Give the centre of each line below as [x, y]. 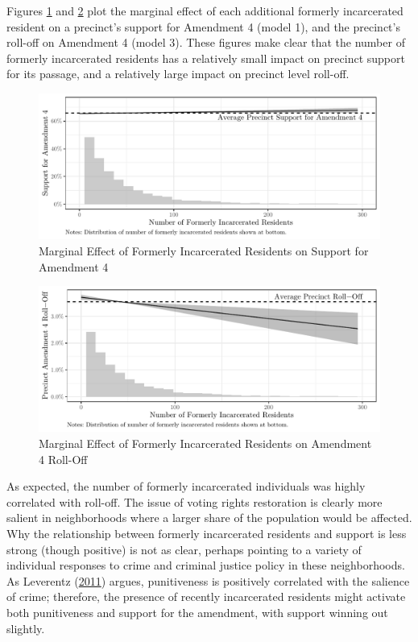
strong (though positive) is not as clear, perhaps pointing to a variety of [184, 549]
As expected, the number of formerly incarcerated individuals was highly [186, 486]
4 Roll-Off [63, 459]
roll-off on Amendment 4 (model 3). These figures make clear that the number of [206, 42]
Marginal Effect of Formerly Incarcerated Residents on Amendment [205, 443]
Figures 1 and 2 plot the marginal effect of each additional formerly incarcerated [205, 10]
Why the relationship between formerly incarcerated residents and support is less [207, 534]
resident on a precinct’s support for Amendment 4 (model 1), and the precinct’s [203, 26]
